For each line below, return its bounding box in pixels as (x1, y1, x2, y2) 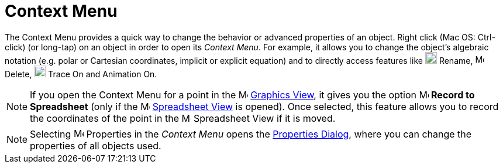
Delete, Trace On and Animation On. (5, 68, 157, 79)
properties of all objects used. (30, 139, 161, 152)
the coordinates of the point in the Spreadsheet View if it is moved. (30, 112, 336, 124)
